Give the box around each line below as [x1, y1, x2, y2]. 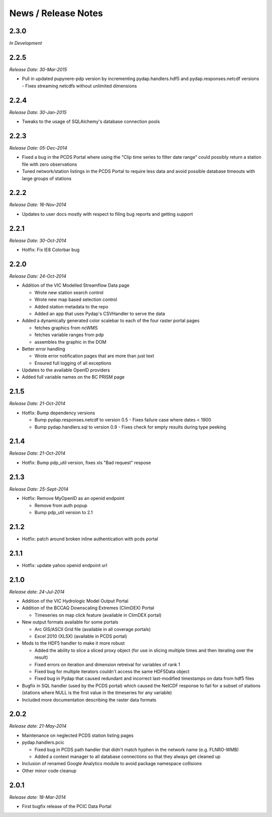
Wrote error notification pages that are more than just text [34, 353, 155, 359]
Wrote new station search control [34, 289, 104, 295]
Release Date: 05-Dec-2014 [9, 145, 67, 151]
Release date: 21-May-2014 [9, 723, 67, 729]
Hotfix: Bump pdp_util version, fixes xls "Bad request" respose [22, 459, 151, 466]
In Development [9, 40, 42, 46]
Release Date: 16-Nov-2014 [9, 202, 66, 208]
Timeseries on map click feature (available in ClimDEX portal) [34, 612, 162, 618]
